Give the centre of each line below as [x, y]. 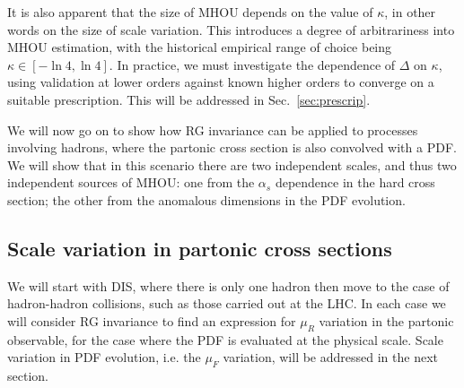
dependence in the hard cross [355, 182]
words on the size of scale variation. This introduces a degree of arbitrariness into [231, 29]
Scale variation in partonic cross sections [200, 248]
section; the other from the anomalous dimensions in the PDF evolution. [206, 199]
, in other [410, 12]
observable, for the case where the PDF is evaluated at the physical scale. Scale [225, 339]
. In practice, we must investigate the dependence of [252, 64]
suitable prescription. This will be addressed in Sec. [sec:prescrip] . [189, 99]
